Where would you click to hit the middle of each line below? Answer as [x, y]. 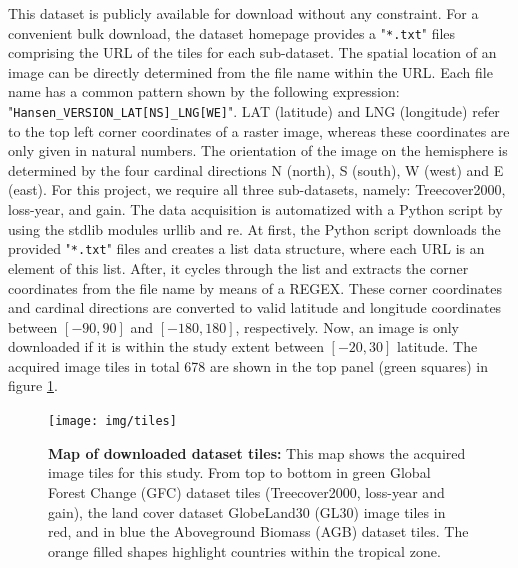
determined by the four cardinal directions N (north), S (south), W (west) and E [256, 169]
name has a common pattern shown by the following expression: [204, 91]
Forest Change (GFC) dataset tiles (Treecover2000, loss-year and [246, 491]
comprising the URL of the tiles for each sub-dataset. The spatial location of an [252, 52]
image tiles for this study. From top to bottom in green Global [239, 472]
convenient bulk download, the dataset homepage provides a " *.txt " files [232, 32]
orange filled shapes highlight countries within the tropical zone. [244, 550]
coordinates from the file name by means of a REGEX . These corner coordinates [255, 287]
